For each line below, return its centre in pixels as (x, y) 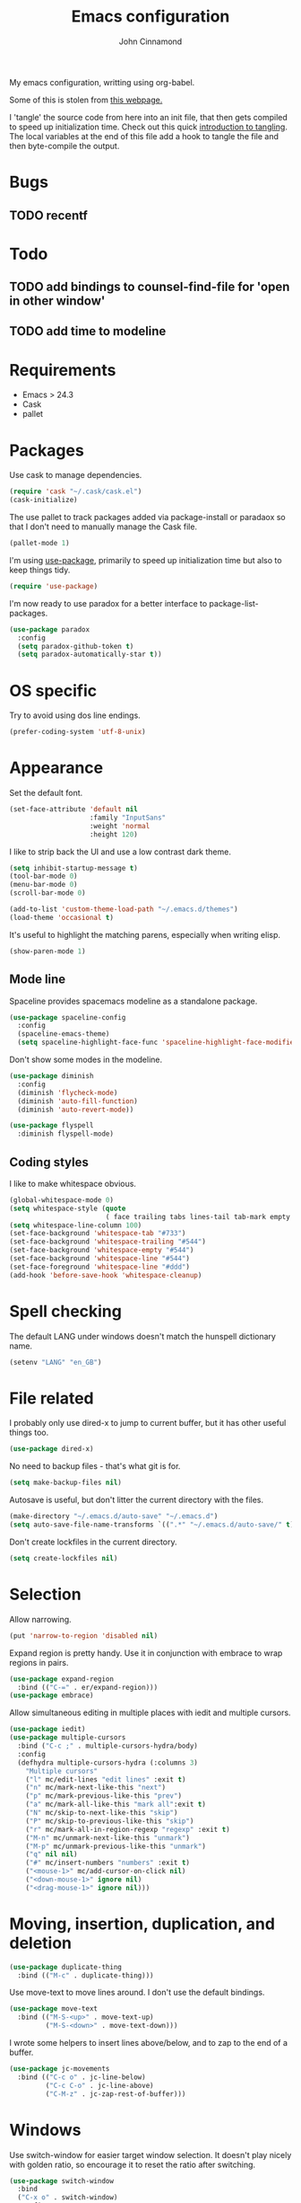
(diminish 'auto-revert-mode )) (76, 1110)
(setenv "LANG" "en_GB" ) (56, 1362)
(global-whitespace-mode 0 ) (62, 1200)
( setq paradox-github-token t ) (76, 646)
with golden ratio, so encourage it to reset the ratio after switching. (133, 2164)
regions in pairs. (39, 1662)
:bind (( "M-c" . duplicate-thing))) (86, 1975)
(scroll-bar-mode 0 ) (48, 893)
